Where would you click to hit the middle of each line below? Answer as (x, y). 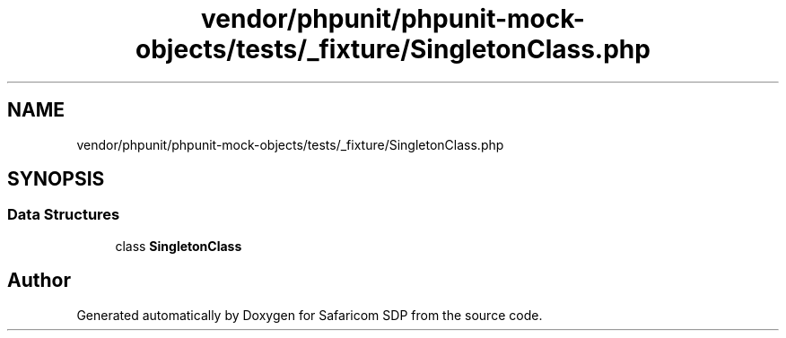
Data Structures (64, 215)
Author (39, 281)
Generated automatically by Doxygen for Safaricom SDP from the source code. (310, 315)
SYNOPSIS (56, 179)
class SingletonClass (179, 246)
